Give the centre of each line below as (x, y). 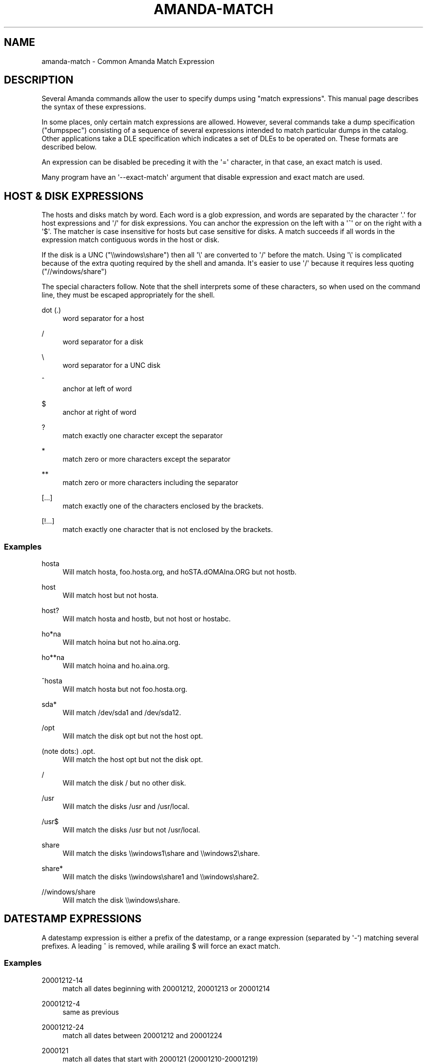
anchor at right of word (99, 412)
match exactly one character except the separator (143, 436)
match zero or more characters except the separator (146, 459)
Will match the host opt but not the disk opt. (133, 760)
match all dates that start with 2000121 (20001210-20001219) (160, 1059)
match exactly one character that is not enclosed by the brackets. (168, 530)
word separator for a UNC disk (112, 365)
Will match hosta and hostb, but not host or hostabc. (147, 619)
